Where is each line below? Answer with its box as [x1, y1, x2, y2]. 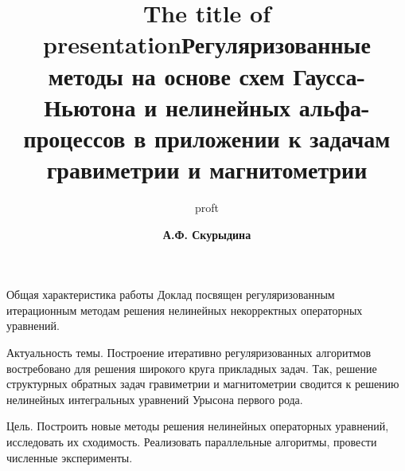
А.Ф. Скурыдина [162, 226, 251, 242]
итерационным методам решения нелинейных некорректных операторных [6, 301, 363, 318]
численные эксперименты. [6, 449, 133, 465]
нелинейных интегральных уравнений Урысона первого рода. [6, 391, 303, 407]
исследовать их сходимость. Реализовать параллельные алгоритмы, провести [6, 434, 377, 449]
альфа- [298, 90, 370, 123]
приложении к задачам [154, 121, 391, 154]
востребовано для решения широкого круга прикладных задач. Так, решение [6, 359, 377, 376]
